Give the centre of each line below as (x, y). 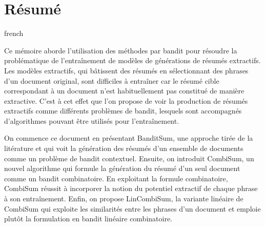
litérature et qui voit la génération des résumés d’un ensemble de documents (124, 148)
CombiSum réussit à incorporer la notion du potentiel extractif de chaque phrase (131, 188)
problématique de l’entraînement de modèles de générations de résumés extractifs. (132, 60)
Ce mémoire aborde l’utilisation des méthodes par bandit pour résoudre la (121, 50)
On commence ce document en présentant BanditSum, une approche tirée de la (129, 138)
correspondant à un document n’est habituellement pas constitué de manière (124, 91)
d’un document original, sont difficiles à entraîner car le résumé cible (112, 80)
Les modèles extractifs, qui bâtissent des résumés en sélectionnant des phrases (126, 70)
